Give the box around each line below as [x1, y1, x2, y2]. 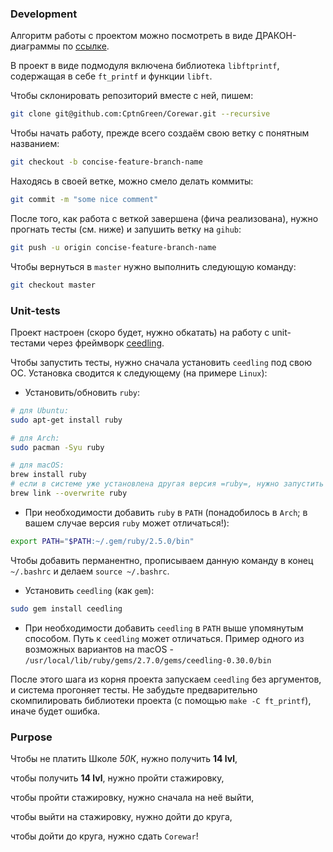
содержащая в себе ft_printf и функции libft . [10, 70, 213, 82]
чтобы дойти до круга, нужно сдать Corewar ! [10, 830, 199, 842]
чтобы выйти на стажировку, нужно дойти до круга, [10, 811, 233, 823]
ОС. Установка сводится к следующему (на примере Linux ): [10, 367, 268, 379]
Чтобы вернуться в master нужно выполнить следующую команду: [10, 260, 297, 272]
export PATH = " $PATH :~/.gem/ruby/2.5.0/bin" [10, 536, 195, 546]
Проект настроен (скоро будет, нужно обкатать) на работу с [10, 326, 270, 338]
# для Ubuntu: [10, 405, 70, 416]
